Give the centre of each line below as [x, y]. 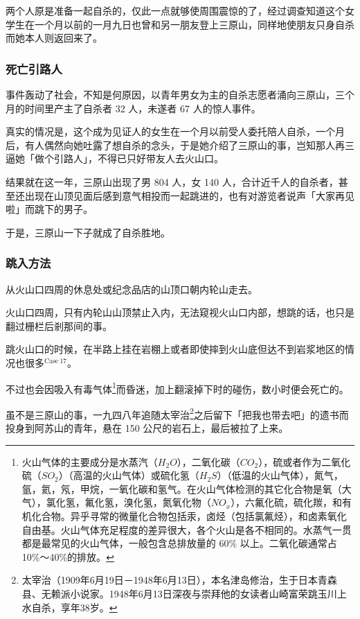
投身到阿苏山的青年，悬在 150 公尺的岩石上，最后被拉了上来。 [147, 428]
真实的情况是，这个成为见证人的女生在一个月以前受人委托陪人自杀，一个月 [175, 131]
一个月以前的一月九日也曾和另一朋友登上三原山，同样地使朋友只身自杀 [194, 24]
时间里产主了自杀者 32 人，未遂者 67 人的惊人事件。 [143, 108]
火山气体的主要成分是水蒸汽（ [90, 461]
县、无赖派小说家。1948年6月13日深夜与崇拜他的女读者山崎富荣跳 [170, 593]
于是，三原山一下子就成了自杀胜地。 [88, 232]
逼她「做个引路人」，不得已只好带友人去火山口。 [115, 158]
